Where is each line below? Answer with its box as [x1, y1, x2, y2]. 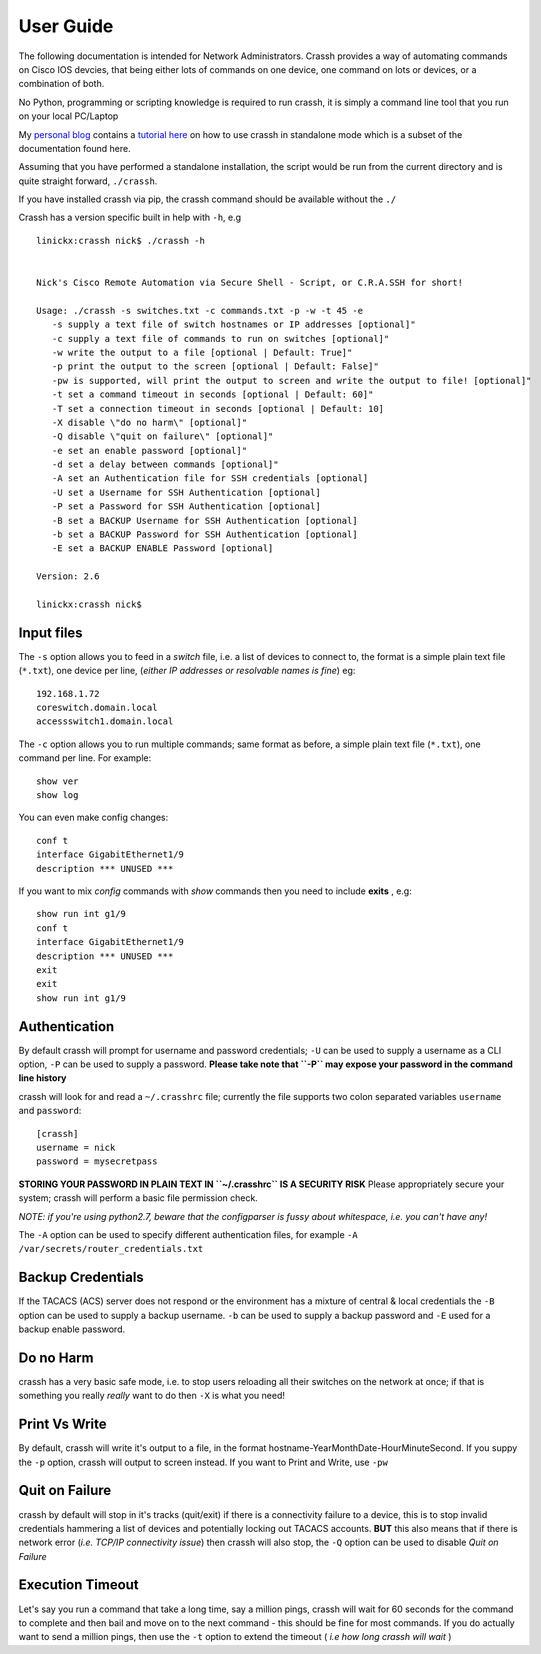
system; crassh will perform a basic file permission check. [18, 1192, 259, 1204]
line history [18, 1072, 67, 1084]
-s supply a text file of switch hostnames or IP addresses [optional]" [51, 319, 416, 330]
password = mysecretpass [36, 1156, 158, 1167]
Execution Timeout [18, 1576, 139, 1594]
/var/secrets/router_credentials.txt [18, 1243, 204, 1255]
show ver [36, 775, 79, 787]
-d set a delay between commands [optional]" [51, 459, 279, 470]
